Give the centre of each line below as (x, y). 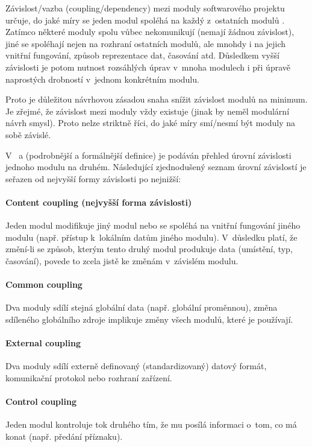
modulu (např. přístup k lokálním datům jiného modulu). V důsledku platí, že (151, 237)
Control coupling (41, 401)
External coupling (43, 343)
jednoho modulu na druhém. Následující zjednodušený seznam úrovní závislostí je (156, 167)
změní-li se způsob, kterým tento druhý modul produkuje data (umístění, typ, (149, 249)
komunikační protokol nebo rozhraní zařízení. (89, 377)
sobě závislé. (28, 134)
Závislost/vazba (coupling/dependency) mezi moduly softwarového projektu (145, 8)
